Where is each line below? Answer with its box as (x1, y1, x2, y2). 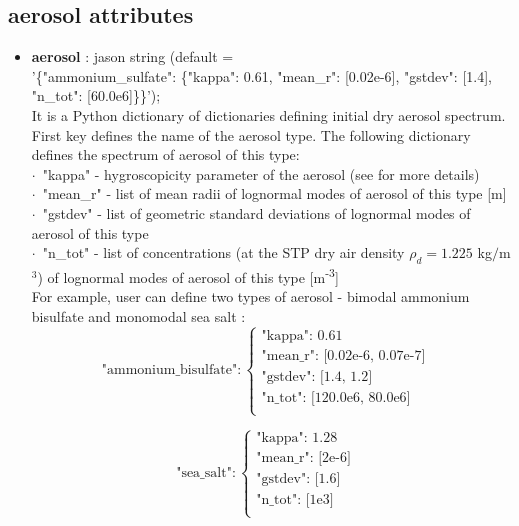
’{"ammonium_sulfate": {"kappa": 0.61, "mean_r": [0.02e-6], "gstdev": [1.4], (31, 65, 492, 86)
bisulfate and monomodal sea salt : (31, 305, 246, 326)
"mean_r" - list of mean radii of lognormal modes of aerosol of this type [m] (42, 183, 507, 204)
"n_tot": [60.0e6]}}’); (31, 85, 161, 106)
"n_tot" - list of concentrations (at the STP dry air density (42, 242, 405, 263)
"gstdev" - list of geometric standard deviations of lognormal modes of (42, 202, 471, 223)
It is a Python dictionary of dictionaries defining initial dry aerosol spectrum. (31, 104, 506, 125)
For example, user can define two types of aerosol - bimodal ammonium (31, 286, 470, 307)
